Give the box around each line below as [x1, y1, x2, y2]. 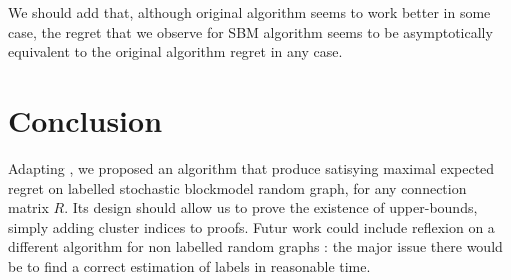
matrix [8, 197, 49, 218]
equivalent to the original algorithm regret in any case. [8, 41, 343, 62]
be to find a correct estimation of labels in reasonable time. [8, 255, 371, 276]
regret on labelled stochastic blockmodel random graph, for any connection [8, 177, 467, 198]
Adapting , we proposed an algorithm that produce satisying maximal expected [8, 157, 495, 178]
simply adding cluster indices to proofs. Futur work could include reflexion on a [8, 216, 495, 237]
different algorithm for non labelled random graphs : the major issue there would [8, 236, 503, 257]
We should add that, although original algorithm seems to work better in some [8, 2, 491, 22]
